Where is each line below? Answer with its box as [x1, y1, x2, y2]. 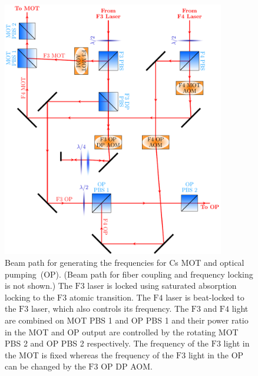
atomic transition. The [69, 291, 151, 303]
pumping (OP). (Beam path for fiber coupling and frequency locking [5, 268, 253, 280]
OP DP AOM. [101, 360, 153, 372]
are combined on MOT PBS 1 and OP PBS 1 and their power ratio [5, 314, 249, 326]
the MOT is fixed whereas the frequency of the [5, 348, 174, 361]
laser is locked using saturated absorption [87, 279, 237, 292]
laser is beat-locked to [166, 291, 244, 303]
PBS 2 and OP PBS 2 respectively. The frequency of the [5, 337, 209, 349]
